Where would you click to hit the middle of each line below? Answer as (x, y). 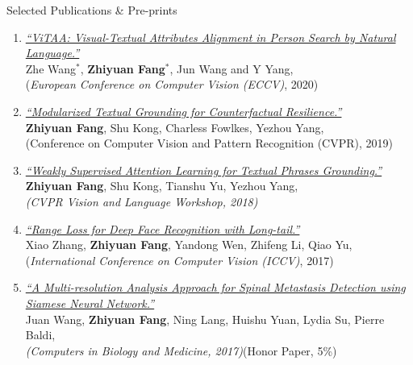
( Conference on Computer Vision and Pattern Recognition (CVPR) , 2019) (209, 143)
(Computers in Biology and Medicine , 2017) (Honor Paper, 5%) (181, 350)
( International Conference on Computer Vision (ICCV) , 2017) (179, 260)
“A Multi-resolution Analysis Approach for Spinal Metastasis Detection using (215, 287)
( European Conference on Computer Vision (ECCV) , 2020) (172, 84)
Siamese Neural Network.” (90, 303)
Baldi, (40, 335)
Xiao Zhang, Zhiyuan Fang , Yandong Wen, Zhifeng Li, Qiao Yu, (189, 245)
